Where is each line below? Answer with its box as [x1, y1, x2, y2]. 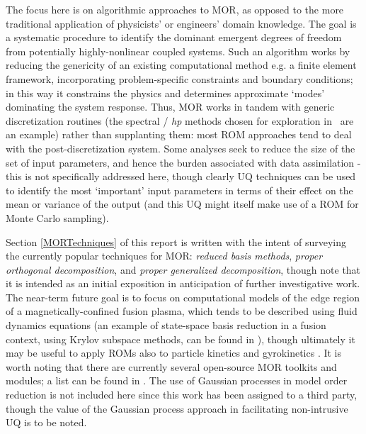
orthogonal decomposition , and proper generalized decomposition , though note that [6, 262, 361, 277]
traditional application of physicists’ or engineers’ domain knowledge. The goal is [6, 16, 357, 30]
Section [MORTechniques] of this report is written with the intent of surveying [6, 234, 346, 249]
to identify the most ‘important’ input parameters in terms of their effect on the [6, 182, 353, 197]
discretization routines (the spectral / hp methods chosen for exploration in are [6, 113, 354, 128]
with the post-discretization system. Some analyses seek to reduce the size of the [6, 140, 355, 155]
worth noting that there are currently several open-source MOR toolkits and [6, 359, 337, 374]
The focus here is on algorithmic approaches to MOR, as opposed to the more [6, 2, 344, 16]
